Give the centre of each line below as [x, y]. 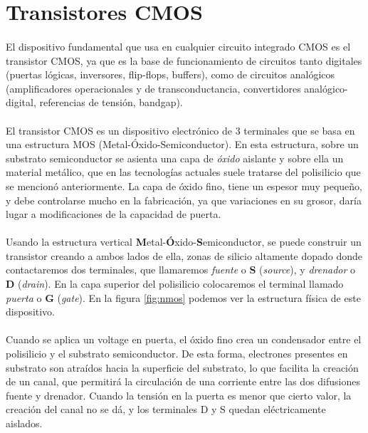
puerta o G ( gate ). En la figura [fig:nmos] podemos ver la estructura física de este [183, 297]
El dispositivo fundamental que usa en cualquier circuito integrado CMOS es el [178, 46]
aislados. [24, 423]
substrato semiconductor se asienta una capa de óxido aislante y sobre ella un [175, 158]
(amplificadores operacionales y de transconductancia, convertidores [153, 88]
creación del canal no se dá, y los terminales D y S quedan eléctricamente [166, 409]
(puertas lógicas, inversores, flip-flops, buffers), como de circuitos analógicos [170, 74]
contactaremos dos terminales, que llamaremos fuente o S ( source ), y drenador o [181, 270]
